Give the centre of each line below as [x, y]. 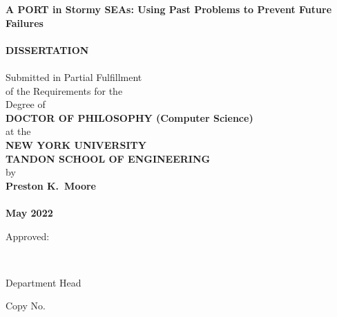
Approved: [28, 236]
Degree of [26, 104]
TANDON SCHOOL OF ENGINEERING [108, 158]
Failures [25, 22]
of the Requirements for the [64, 90]
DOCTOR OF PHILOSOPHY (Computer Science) [129, 117]
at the [18, 131]
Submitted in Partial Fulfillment [74, 76]
